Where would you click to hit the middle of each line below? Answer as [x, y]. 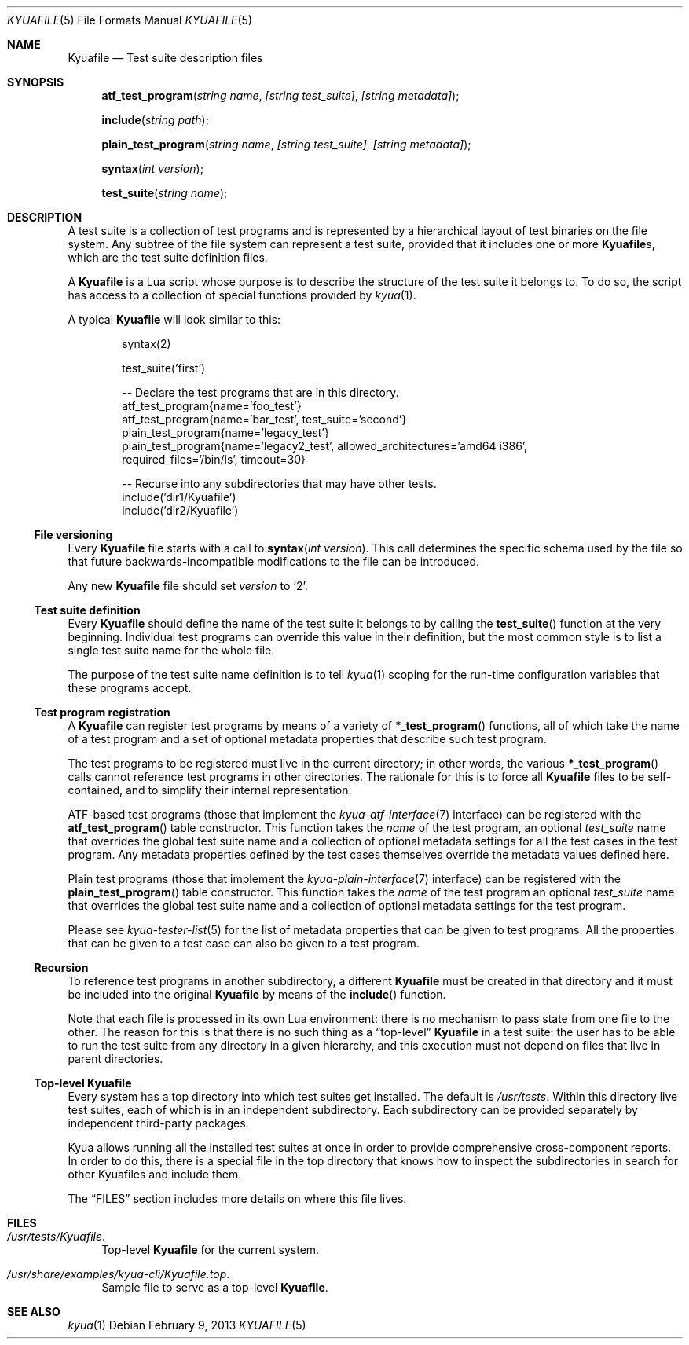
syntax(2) [147, 344]
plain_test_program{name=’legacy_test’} [225, 432]
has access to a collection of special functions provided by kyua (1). [242, 295]
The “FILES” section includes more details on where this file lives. [237, 1198]
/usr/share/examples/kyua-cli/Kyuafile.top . [119, 1274]
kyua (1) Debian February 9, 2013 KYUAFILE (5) [187, 1325]
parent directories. [115, 1059]
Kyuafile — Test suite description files [165, 58]
